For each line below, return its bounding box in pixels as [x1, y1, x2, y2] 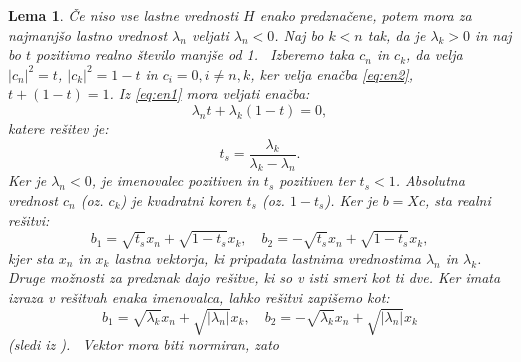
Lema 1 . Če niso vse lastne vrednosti [8, 5, 239, 25]
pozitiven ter [279, 170, 355, 191]
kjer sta [8, 247, 54, 268]
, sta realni [425, 190, 491, 211]
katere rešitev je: [8, 117, 109, 138]
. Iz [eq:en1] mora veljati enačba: [109, 83, 310, 104]
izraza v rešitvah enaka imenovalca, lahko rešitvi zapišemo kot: [8, 286, 390, 307]
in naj [475, 24, 512, 45]
